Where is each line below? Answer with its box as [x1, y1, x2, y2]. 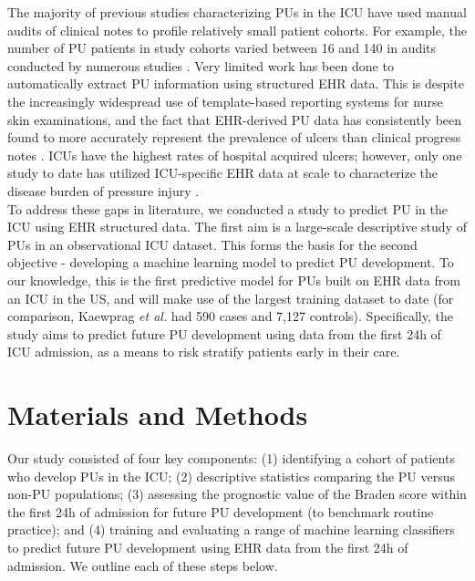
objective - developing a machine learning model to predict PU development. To [7, 253, 454, 272]
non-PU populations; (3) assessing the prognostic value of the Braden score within [7, 484, 467, 503]
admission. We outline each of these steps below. [7, 555, 278, 575]
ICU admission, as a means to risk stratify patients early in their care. [7, 342, 400, 361]
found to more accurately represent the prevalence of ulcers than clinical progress [7, 128, 461, 147]
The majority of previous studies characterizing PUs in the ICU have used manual [7, 3, 467, 21]
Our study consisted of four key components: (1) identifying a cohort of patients [7, 449, 455, 467]
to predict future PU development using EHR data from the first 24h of [7, 537, 408, 556]
